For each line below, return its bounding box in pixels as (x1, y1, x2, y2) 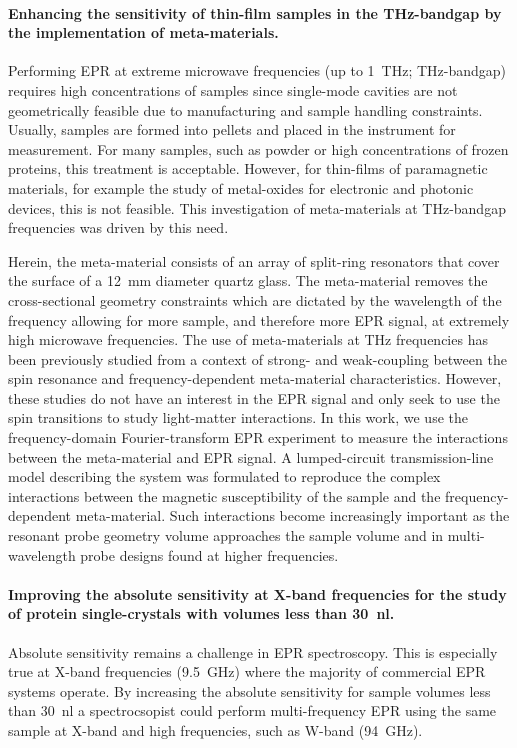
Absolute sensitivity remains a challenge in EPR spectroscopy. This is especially (8, 641, 498, 662)
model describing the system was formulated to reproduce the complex (8, 466, 441, 487)
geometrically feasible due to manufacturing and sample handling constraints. (8, 99, 483, 120)
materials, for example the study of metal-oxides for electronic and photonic (8, 177, 474, 198)
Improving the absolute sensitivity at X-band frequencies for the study (8, 583, 507, 604)
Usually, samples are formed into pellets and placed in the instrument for (8, 119, 456, 140)
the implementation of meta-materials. (8, 22, 279, 43)
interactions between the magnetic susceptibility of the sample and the (8, 485, 441, 506)
